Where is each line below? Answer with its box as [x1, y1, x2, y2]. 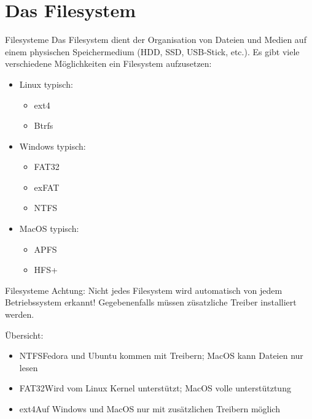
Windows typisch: [19, 139, 86, 152]
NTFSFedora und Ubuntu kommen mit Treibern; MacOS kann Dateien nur [19, 349, 303, 362]
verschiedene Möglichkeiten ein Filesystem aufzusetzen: [5, 57, 212, 70]
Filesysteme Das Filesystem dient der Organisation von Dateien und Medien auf [5, 33, 306, 46]
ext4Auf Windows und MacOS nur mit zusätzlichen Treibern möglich [19, 402, 280, 415]
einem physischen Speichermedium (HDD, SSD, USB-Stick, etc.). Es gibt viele [5, 45, 300, 58]
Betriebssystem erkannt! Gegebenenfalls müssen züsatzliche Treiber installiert [5, 296, 297, 309]
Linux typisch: [19, 77, 73, 90]
